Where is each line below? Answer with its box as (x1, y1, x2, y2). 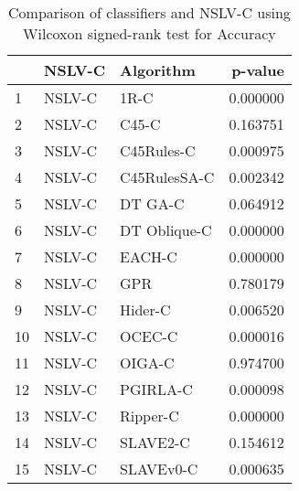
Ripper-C (120, 405, 179, 426)
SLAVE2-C (120, 432, 190, 453)
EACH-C (120, 246, 177, 267)
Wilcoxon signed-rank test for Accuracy (23, 23, 276, 44)
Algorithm (120, 59, 196, 80)
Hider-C (120, 299, 171, 320)
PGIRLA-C (120, 379, 193, 400)
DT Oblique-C (120, 219, 212, 240)
